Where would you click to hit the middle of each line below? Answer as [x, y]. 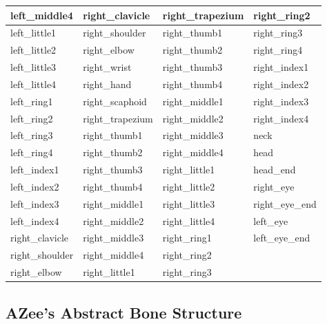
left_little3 [33, 67]
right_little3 [189, 203]
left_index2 [35, 186]
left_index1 [35, 170]
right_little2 [189, 186]
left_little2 [33, 50]
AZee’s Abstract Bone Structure [124, 312]
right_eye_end [285, 203]
